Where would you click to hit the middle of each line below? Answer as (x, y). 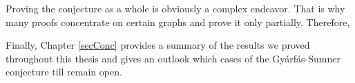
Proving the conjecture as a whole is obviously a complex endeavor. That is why (175, 8)
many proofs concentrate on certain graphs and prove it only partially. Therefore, (178, 22)
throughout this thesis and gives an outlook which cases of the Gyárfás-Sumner (173, 58)
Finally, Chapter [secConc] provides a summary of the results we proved (158, 45)
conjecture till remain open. (64, 72)
